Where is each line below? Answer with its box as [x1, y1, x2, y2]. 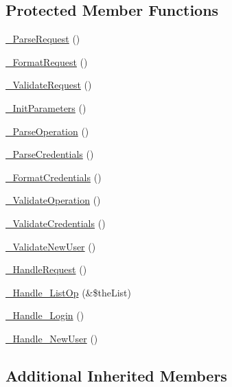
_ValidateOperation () [5, 193, 101, 207]
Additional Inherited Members [5, 364, 227, 386]
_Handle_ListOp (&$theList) [5, 285, 131, 299]
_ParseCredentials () [5, 147, 94, 161]
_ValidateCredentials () [5, 215, 106, 230]
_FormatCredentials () [5, 169, 102, 184]
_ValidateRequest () [5, 78, 92, 92]
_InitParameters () [5, 100, 86, 115]
